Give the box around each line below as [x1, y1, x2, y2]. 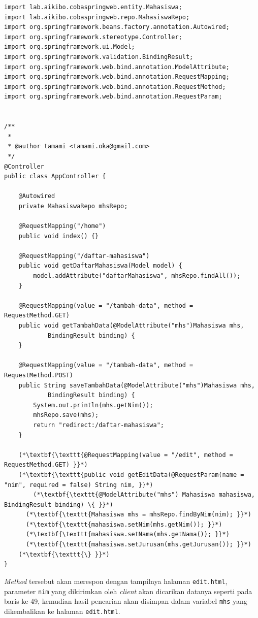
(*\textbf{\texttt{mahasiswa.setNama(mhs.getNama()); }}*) [25, 531, 230, 538]
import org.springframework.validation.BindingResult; [4, 53, 193, 60]
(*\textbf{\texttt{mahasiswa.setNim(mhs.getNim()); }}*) [25, 521, 222, 528]
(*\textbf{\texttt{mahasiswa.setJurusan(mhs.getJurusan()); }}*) [25, 541, 251, 548]
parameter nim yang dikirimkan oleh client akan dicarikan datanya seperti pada [4, 586, 252, 596]
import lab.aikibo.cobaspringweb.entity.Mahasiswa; [4, 4, 182, 11]
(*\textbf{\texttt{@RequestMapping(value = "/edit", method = [18, 451, 234, 459]
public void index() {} [18, 232, 99, 240]
